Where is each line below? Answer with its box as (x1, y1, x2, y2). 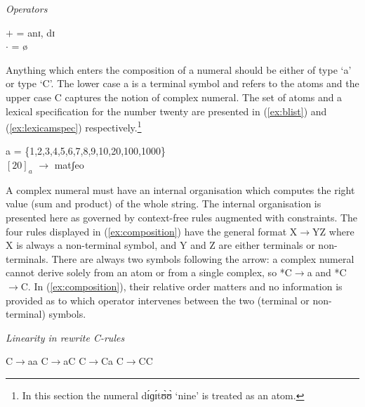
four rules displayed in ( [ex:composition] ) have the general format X (6, 224, 298, 238)
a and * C (307, 265, 347, 280)
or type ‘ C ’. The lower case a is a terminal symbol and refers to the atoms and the (6, 76, 359, 91)
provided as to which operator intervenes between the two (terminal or (6, 292, 310, 307)
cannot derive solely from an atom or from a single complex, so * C (6, 265, 292, 280)
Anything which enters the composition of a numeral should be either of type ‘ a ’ (6, 62, 352, 77)
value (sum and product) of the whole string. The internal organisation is (6, 196, 321, 211)
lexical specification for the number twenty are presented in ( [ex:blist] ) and (6, 103, 327, 118)
